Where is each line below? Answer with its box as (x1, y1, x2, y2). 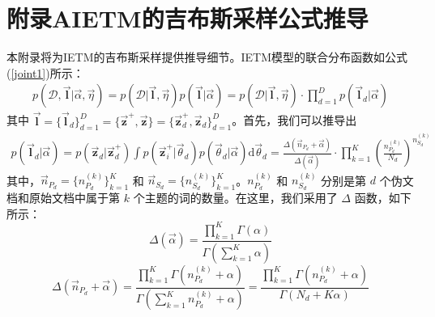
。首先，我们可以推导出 (232, 112, 357, 129)
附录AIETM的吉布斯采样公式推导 (6, 2, 369, 35)
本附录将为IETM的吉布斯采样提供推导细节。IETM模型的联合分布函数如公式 (6, 49, 408, 66)
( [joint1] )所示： (6, 64, 84, 81)
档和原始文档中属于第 (6, 189, 120, 206)
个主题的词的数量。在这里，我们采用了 (133, 189, 338, 206)
